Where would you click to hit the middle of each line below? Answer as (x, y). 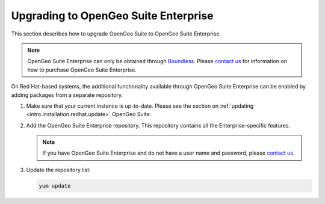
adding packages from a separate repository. (67, 95)
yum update (55, 186)
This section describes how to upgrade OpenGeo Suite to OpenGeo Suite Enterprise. (116, 34)
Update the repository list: (58, 170)
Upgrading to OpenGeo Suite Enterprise (112, 16)
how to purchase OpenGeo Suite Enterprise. (82, 70)
